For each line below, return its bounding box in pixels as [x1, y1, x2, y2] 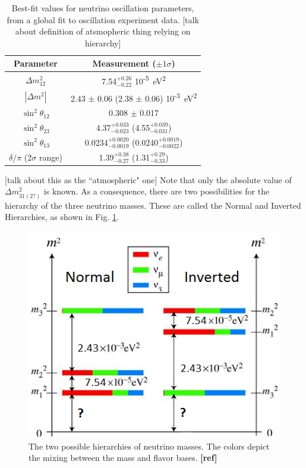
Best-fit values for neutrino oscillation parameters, [11, 2, 194, 14]
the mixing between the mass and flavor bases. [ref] [29, 451, 217, 464]
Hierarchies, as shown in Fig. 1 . [5, 211, 119, 223]
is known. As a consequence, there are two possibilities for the [43, 185, 270, 197]
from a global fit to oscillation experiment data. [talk [7, 13, 199, 26]
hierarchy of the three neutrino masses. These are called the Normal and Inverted [5, 199, 301, 211]
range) [39, 150, 62, 163]
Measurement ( [92, 57, 156, 70]
